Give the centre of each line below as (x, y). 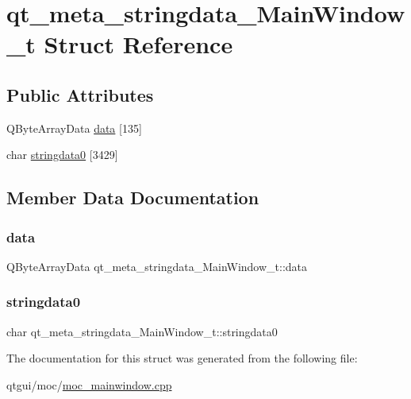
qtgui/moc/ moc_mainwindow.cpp (89, 384)
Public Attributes (80, 94)
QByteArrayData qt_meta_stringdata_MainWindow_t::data (157, 266)
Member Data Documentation (133, 198)
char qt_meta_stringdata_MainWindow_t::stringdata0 (142, 331)
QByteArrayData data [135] (74, 128)
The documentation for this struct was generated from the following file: (182, 358)
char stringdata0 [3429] (62, 155)
